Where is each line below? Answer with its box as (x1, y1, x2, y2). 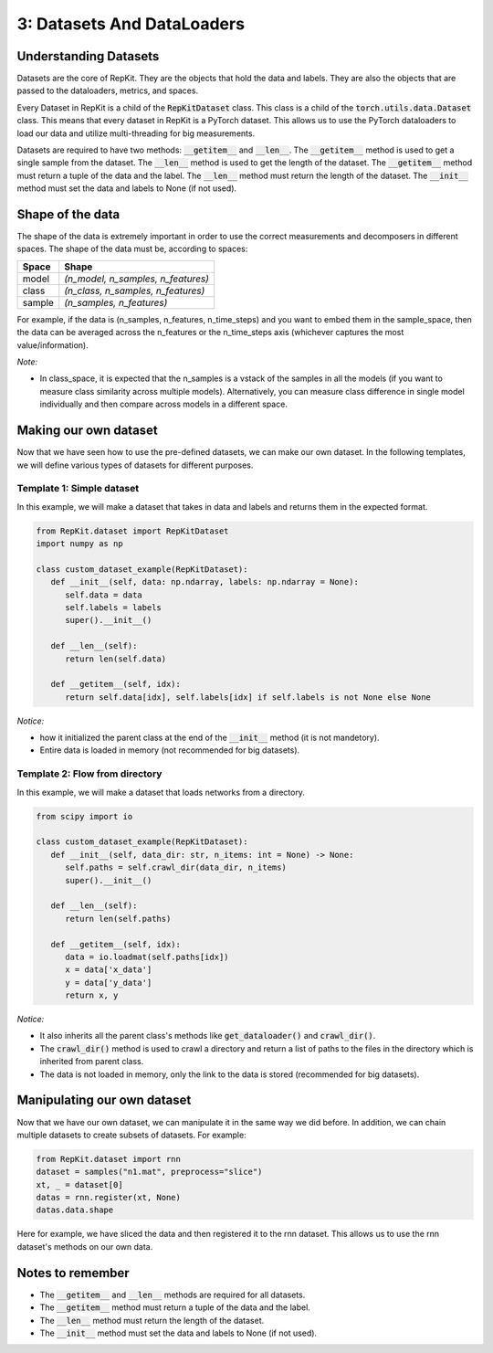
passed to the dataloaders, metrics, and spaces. (16, 85, 199, 96)
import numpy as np (36, 539, 123, 549)
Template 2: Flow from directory (16, 767, 163, 780)
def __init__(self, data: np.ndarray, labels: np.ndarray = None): (50, 576, 360, 587)
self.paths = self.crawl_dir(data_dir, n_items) (65, 862, 287, 872)
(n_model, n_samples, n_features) (64, 272, 210, 285)
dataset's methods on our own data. (16, 1241, 153, 1252)
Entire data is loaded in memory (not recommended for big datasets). (39, 745, 300, 756)
